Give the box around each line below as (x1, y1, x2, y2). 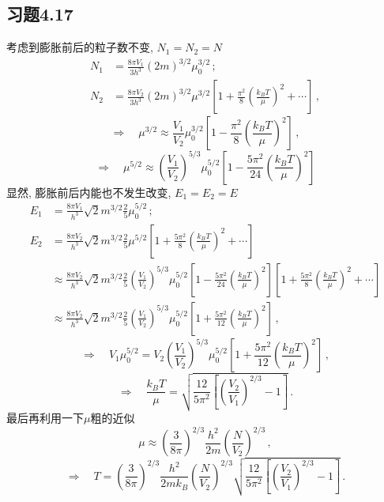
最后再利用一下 (6, 409, 84, 425)
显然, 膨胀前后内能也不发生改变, (6, 183, 171, 200)
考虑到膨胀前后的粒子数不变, (6, 39, 153, 55)
